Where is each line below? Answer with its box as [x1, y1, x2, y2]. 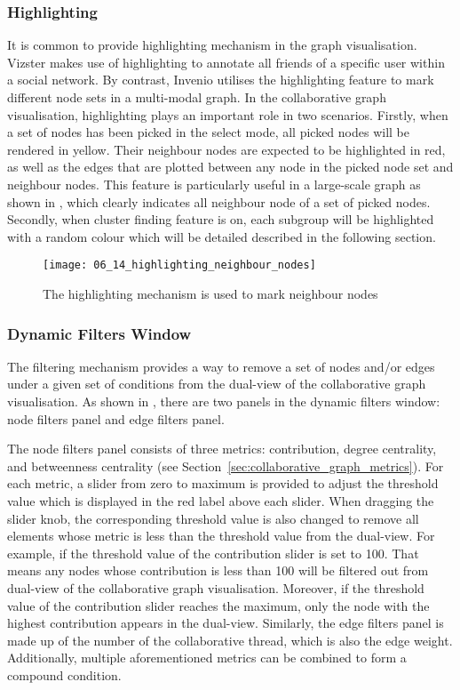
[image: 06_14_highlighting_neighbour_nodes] [43, 259, 316, 272]
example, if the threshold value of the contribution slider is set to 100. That [7, 543, 419, 562]
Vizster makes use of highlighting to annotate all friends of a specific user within [7, 52, 445, 71]
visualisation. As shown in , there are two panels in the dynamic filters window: [7, 392, 440, 410]
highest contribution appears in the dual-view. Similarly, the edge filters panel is [7, 614, 444, 632]
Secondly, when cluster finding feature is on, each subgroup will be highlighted [7, 210, 434, 229]
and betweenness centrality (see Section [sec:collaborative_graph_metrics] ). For [7, 456, 444, 475]
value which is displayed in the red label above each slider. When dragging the [7, 491, 434, 509]
